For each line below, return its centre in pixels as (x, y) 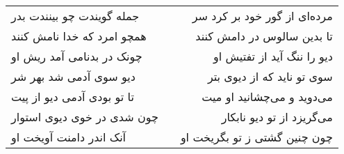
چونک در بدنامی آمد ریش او (77, 56)
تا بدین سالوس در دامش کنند (264, 36)
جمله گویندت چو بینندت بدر (75, 16)
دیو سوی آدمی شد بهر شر (73, 76)
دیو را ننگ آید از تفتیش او (273, 56)
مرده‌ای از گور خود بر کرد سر (262, 16)
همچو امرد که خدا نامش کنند (79, 36)
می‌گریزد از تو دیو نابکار (277, 117)
